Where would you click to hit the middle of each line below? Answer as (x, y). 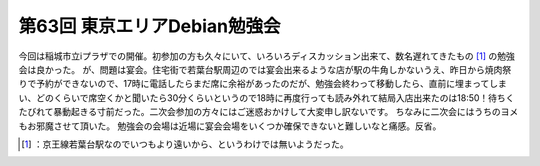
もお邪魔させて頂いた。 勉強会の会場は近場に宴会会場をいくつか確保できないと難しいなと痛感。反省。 (230, 126)
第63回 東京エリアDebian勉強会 (149, 26)
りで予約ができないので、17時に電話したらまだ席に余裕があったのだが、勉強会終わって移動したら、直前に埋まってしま (262, 84)
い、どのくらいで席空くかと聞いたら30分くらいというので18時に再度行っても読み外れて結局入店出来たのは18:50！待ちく (266, 97)
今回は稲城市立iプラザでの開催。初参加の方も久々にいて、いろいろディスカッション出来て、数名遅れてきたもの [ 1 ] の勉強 (266, 56)
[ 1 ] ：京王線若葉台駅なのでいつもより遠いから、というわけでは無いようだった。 (185, 144)
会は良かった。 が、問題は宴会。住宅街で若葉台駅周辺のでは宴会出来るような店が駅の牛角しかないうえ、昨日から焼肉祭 (265, 69)
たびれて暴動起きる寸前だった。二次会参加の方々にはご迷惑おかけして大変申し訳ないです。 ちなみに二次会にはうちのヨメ (268, 112)
